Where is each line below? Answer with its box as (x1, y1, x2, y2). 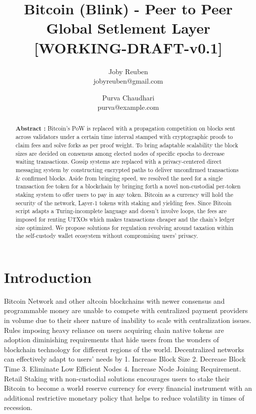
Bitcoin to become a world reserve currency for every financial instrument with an (4, 383, 252, 393)
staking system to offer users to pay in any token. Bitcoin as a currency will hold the (15, 190, 233, 198)
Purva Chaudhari (102, 92, 154, 102)
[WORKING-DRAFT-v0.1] (34, 37, 222, 57)
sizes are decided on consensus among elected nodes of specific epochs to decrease (15, 149, 225, 157)
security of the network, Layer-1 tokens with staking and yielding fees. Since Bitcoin (15, 198, 232, 207)
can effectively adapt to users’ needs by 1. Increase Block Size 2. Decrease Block (4, 354, 246, 364)
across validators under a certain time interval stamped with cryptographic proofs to (15, 133, 233, 141)
